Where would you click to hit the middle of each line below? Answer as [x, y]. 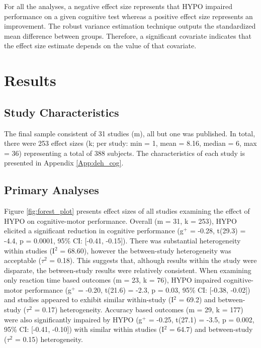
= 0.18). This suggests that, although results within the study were [153, 260]
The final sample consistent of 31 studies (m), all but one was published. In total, [130, 133]
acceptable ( [23, 260]
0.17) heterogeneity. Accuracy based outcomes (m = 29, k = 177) [143, 310]
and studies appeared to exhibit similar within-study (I [89, 299]
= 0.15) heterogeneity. [49, 339]
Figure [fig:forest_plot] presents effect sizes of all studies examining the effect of [127, 211]
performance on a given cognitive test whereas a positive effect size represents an [128, 16]
